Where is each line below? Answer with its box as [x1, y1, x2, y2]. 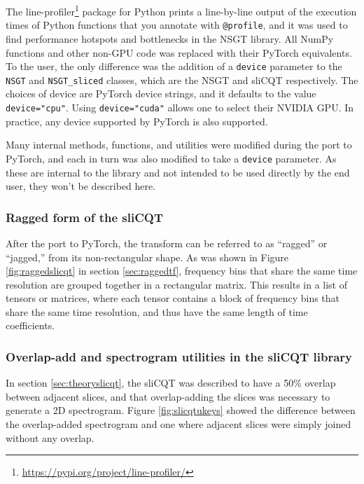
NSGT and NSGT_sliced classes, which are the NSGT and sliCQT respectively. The [6, 72, 358, 87]
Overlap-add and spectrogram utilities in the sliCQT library [6, 347, 353, 365]
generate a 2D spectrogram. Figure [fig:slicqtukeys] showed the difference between [6, 403, 356, 417]
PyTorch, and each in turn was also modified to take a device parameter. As [6, 151, 337, 165]
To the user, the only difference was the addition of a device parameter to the [6, 59, 342, 74]
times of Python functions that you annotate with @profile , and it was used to [6, 18, 348, 32]
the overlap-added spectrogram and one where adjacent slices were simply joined [6, 417, 351, 431]
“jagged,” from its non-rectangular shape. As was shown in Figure [6, 249, 289, 264]
